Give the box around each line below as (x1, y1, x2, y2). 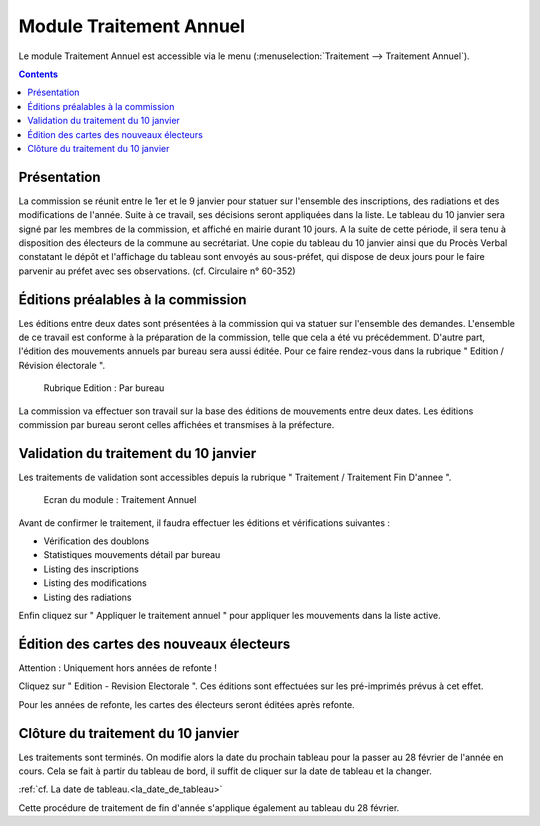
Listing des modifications (43, 577, 147, 589)
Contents (18, 68, 59, 80)
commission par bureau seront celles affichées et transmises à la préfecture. (18, 419, 335, 430)
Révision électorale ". (18, 359, 105, 371)
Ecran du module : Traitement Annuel (43, 494, 197, 506)
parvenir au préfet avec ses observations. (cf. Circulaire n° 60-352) (18, 265, 296, 277)
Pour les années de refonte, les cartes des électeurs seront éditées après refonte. (18, 698, 355, 710)
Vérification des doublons (43, 535, 150, 547)
